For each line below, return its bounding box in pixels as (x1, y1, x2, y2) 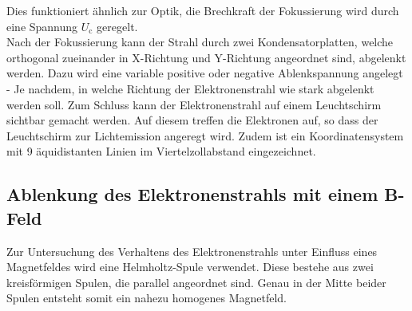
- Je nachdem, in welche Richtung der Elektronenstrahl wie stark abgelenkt (6, 80, 374, 96)
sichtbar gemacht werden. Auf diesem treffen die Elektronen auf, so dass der (6, 112, 378, 128)
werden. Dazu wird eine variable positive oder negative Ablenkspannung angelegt (6, 65, 403, 81)
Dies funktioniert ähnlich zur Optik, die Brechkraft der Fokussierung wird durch (6, 2, 399, 18)
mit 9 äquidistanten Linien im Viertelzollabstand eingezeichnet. (6, 143, 316, 159)
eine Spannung (6, 18, 78, 34)
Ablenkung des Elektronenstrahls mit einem (6, 182, 378, 207)
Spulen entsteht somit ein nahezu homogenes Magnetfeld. (6, 289, 287, 306)
